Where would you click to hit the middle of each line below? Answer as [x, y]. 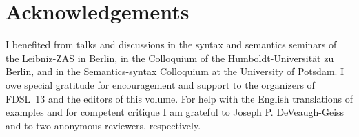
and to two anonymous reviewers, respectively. [103, 125]
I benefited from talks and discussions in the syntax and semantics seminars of [171, 44]
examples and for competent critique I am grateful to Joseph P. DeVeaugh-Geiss [175, 112]
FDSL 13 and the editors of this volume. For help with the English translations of [179, 98]
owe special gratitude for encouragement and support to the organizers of [160, 84]
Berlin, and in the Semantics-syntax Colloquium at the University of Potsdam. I [175, 71]
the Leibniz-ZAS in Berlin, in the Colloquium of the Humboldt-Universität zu [170, 57]
